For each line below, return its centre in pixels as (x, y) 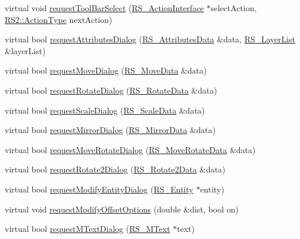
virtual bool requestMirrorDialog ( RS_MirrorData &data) (110, 130)
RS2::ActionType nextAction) (59, 19)
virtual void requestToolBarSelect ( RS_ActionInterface (104, 8)
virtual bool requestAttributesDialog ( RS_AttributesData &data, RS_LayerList (150, 39)
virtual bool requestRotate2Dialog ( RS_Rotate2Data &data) (115, 169)
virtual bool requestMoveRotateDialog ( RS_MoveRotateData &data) (130, 149)
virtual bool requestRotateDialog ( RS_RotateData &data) (111, 90)
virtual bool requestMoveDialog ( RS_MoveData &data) (106, 70)
